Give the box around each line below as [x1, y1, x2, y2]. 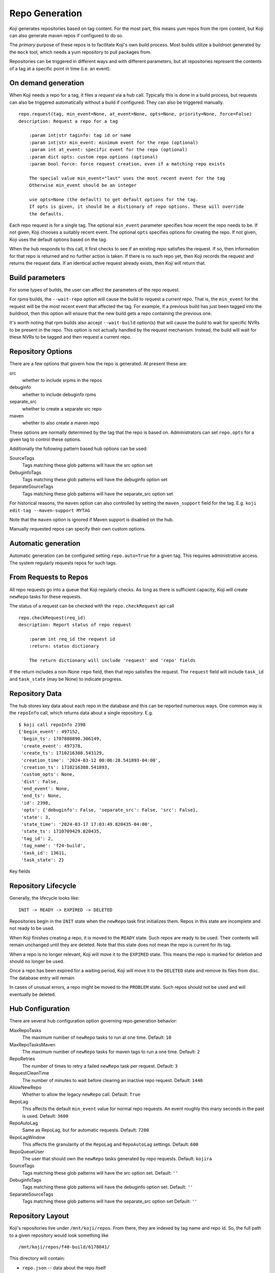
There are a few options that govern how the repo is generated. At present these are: [9, 361, 188, 367]
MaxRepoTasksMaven [9, 1041, 56, 1047]
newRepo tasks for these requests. [9, 593, 82, 599]
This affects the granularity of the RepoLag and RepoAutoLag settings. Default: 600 [22, 1141, 199, 1148]
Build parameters [9, 273, 66, 282]
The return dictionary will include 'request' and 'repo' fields [29, 657, 196, 663]
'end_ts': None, [21, 793, 62, 799]
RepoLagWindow [9, 1134, 45, 1140]
